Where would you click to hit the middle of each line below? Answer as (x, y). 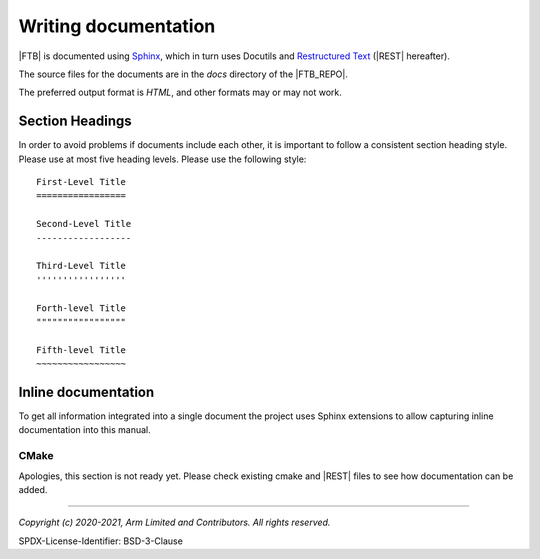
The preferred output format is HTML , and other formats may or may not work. (180, 92)
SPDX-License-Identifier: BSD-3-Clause (101, 541)
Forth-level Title (81, 308)
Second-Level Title (84, 224)
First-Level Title (81, 182)
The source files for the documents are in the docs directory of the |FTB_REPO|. (183, 74)
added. (33, 489)
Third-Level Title (81, 266)
